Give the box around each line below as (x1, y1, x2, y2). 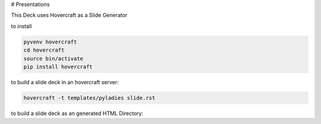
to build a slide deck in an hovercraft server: (11, 78, 119, 85)
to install (11, 23, 32, 30)
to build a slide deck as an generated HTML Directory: (11, 110, 144, 117)
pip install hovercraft (23, 63, 93, 70)
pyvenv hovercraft (23, 39, 77, 45)
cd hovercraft (23, 47, 65, 53)
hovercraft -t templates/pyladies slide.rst (23, 94, 156, 101)
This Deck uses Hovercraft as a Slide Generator (11, 12, 128, 19)
